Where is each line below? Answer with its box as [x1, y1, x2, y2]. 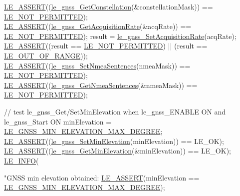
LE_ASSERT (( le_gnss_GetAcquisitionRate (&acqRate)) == [4, 21, 192, 31]
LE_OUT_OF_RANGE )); [4, 50, 88, 60]
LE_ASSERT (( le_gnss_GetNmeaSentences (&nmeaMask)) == [4, 79, 198, 90]
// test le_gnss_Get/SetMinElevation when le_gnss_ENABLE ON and [4, 106, 226, 116]
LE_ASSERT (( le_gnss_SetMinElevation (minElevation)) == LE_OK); [4, 135, 224, 146]
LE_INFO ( [4, 155, 39, 165]
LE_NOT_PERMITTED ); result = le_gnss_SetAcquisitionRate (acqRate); [4, 30, 237, 41]
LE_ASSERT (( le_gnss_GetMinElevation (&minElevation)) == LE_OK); [4, 145, 231, 156]
